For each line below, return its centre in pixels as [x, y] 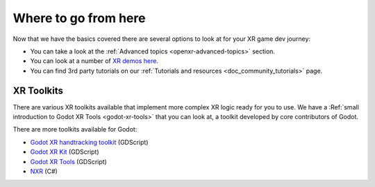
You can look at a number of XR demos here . [94, 61]
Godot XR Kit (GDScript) [65, 152]
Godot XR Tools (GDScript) [68, 161]
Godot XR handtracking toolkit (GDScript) [89, 142]
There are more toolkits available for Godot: [75, 130]
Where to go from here [79, 18]
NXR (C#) [44, 171]
